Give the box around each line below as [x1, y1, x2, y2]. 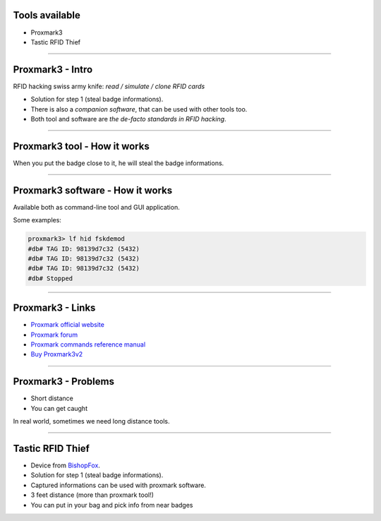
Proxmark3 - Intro [13, 64, 93, 76]
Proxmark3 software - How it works [13, 184, 173, 196]
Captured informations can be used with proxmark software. [30, 481, 206, 489]
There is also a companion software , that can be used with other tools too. [30, 104, 248, 113]
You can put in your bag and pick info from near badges [30, 501, 193, 509]
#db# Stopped [28, 274, 73, 282]
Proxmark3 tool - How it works [13, 140, 150, 152]
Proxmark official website [30, 321, 105, 329]
